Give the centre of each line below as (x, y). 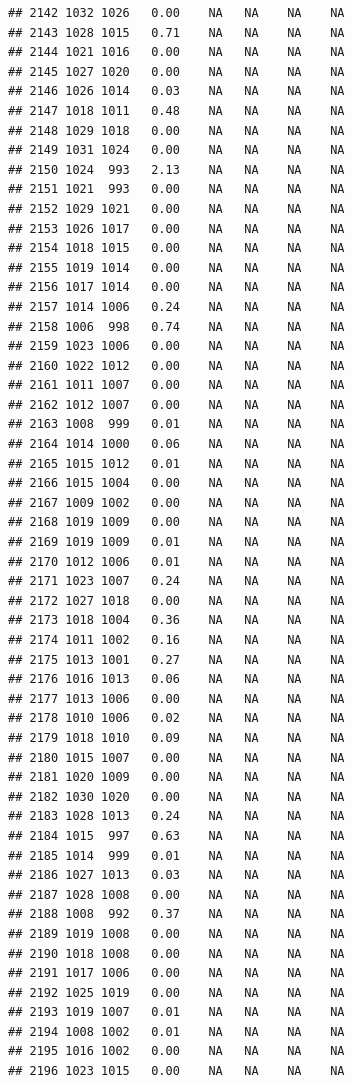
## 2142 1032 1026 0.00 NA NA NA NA (176, 13)
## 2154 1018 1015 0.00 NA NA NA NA (176, 248)
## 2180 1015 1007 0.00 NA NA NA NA (176, 757)
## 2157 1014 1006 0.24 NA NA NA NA (176, 306)
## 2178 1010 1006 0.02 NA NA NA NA (176, 718)
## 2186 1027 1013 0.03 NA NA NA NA (176, 875)
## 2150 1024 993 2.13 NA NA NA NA (176, 169)
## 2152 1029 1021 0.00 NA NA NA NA (176, 208)
